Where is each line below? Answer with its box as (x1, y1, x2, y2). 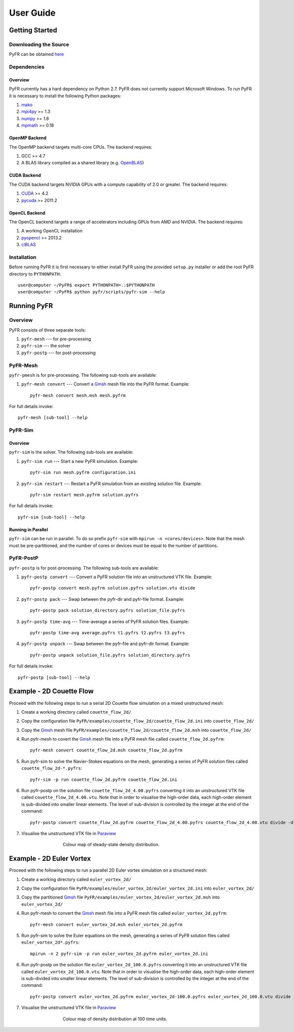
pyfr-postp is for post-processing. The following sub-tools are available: (9, 565, 159, 571)
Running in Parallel (9, 526, 49, 532)
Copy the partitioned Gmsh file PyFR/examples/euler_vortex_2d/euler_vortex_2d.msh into (21, 894, 220, 900)
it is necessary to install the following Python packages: (9, 93, 122, 99)
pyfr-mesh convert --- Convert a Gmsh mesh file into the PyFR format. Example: (21, 381, 190, 387)
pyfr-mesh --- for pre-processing (21, 336, 91, 342)
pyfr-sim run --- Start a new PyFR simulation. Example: (21, 458, 138, 464)
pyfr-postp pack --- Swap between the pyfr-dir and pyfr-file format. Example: (21, 596, 185, 602)
